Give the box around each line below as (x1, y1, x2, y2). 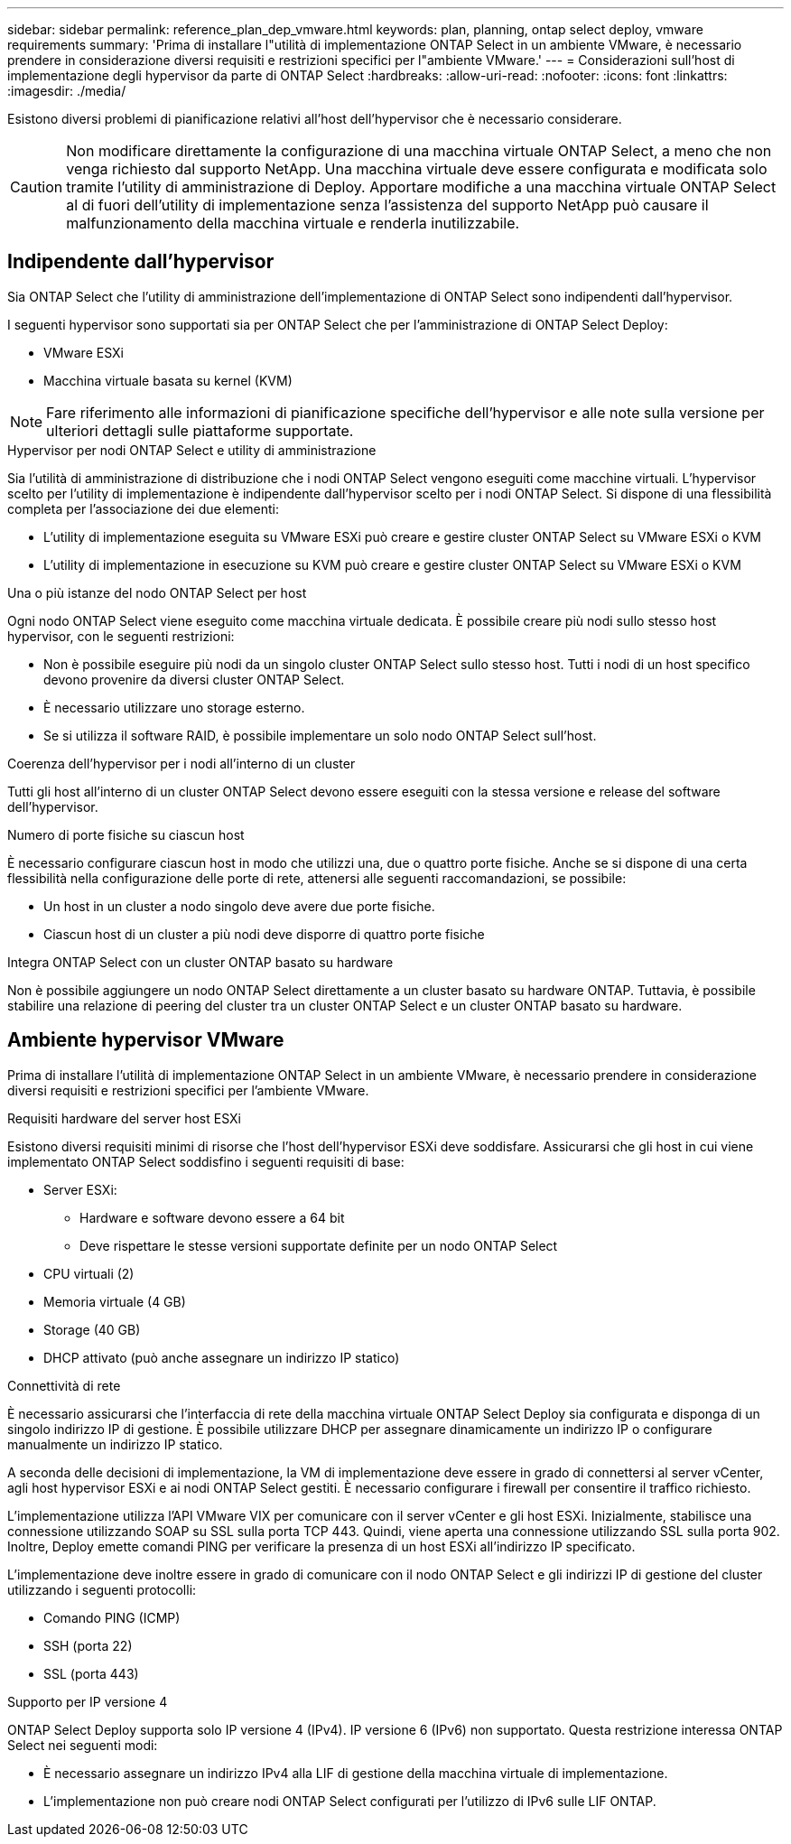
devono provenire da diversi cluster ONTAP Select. (43, 671, 345, 687)
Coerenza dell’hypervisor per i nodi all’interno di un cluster (7, 755, 356, 771)
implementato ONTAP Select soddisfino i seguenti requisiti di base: (7, 1153, 405, 1169)
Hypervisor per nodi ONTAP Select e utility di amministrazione (7, 442, 377, 458)
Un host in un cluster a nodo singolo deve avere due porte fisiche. (43, 898, 435, 914)
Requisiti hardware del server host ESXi (7, 1110, 241, 1126)
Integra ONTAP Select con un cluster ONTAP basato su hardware (7, 954, 394, 970)
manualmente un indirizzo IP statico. (7, 1436, 223, 1452)
